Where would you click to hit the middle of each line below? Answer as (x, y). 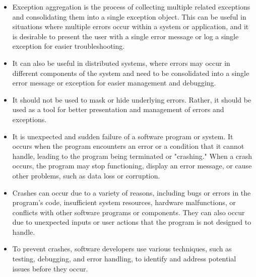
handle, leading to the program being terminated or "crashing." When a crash (132, 156)
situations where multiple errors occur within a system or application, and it (131, 26)
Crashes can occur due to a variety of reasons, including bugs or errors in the (132, 192)
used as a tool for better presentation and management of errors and (118, 109)
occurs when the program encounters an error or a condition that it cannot (128, 146)
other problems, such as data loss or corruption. (86, 175)
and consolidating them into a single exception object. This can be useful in (129, 16)
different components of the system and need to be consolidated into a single (131, 73)
